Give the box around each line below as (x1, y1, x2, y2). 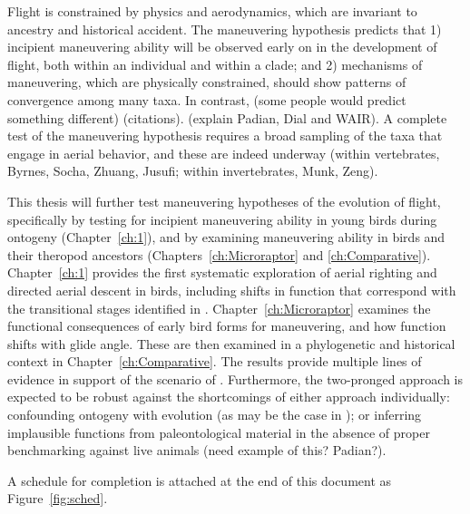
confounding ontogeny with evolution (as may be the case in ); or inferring (7, 405, 422, 424)
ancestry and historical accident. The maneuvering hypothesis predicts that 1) (7, 19, 442, 38)
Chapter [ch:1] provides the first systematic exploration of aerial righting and (7, 263, 437, 282)
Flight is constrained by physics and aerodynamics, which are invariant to (7, 2, 417, 20)
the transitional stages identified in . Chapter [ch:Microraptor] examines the (7, 298, 431, 317)
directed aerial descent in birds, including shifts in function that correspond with (7, 280, 456, 299)
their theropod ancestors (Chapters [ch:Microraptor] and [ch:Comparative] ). (7, 245, 431, 264)
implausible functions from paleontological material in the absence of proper (7, 422, 430, 441)
